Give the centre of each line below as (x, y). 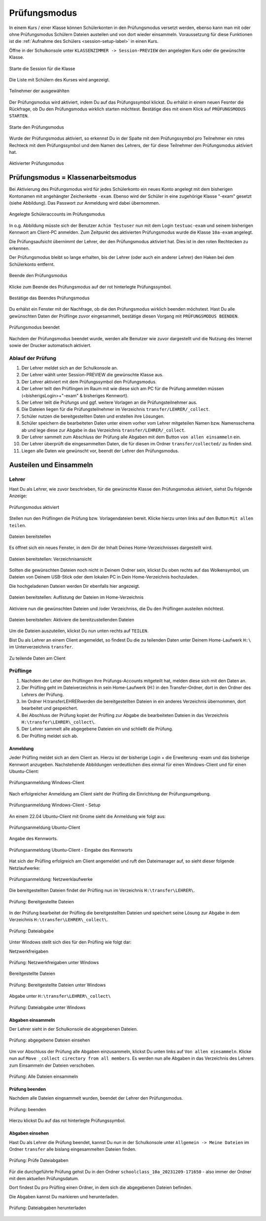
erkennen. (19, 249)
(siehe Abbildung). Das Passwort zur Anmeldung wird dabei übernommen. (84, 203)
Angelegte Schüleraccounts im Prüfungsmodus (57, 214)
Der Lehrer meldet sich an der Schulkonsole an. (70, 368)
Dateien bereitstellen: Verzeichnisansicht (50, 559)
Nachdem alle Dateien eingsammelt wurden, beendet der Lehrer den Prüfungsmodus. (96, 1098)
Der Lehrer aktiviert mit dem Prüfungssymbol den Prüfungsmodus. (89, 382)
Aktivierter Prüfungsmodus (36, 163)
